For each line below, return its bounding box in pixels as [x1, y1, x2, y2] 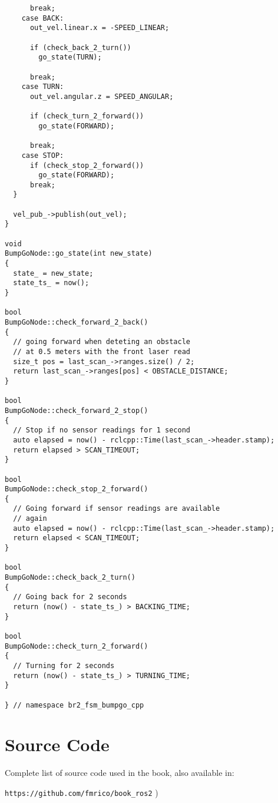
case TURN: [21, 82, 64, 91]
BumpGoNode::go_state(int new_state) [5, 249, 153, 258]
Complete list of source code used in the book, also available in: [5, 766, 234, 779]
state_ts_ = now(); [13, 279, 90, 288]
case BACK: [21, 14, 64, 22]
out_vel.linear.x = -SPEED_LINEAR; [29, 24, 170, 32]
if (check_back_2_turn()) [29, 43, 131, 52]
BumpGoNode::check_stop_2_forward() [5, 485, 148, 494]
